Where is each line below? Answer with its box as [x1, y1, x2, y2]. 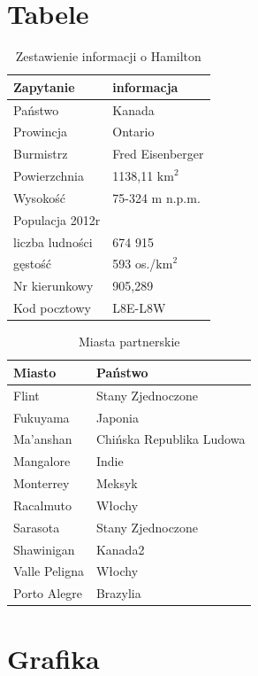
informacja [112, 77, 178, 96]
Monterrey [13, 474, 70, 493]
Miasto [13, 362, 57, 381]
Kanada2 [95, 540, 145, 558]
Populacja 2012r [13, 210, 101, 229]
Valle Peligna [13, 562, 84, 580]
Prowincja [13, 122, 67, 141]
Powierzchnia [13, 167, 84, 185]
